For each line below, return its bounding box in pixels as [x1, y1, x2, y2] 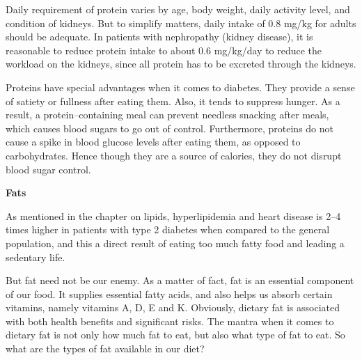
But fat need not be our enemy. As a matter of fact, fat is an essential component [6, 273, 354, 288]
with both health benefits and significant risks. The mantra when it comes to [6, 313, 334, 328]
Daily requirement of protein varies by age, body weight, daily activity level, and [6, 2, 350, 16]
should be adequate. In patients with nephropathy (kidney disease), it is [6, 29, 313, 44]
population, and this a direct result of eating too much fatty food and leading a [6, 235, 345, 250]
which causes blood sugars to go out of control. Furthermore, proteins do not [6, 120, 334, 135]
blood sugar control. [6, 162, 91, 176]
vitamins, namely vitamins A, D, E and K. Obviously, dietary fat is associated [6, 300, 340, 315]
